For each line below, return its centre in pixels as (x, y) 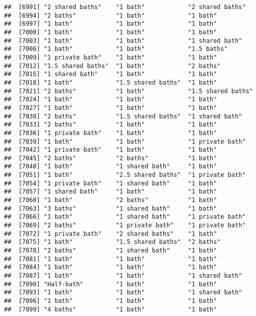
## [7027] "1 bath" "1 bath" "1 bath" (111, 108)
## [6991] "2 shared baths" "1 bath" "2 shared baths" (125, 7)
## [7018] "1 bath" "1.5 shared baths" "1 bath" (111, 82)
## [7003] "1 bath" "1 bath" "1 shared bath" (123, 41)
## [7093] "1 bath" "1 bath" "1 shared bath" (123, 293)
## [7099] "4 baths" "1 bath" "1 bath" (111, 309)
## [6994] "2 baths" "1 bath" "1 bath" (111, 15)
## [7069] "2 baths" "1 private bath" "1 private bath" (125, 226)
